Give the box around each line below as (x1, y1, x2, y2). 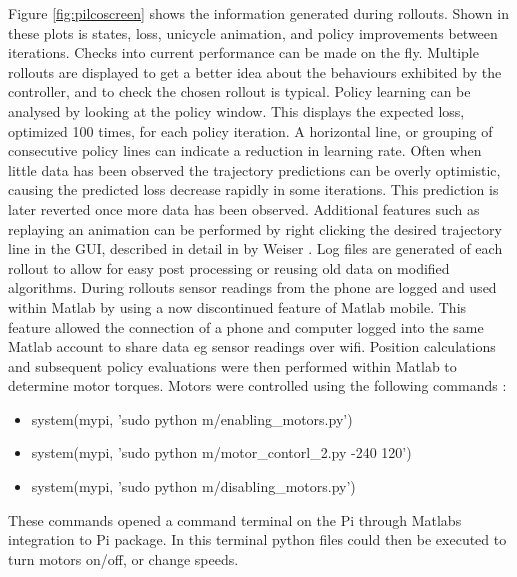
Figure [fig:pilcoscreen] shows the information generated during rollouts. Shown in (8, 3, 509, 23)
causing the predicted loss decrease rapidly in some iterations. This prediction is (8, 179, 499, 200)
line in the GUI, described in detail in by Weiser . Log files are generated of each (8, 238, 503, 259)
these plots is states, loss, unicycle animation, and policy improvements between (8, 22, 498, 43)
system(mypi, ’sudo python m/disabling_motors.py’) (31, 476, 356, 497)
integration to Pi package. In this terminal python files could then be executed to (8, 529, 507, 550)
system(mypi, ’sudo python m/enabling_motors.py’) (31, 408, 353, 429)
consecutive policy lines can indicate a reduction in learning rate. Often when (8, 140, 482, 161)
